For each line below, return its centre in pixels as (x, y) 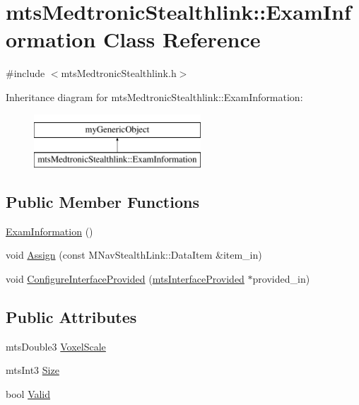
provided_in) (281, 279)
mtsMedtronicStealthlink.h (119, 73)
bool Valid (28, 394)
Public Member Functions (102, 202)
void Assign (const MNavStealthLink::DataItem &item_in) (134, 255)
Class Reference (182, 39)
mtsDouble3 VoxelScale (56, 346)
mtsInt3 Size (33, 370)
